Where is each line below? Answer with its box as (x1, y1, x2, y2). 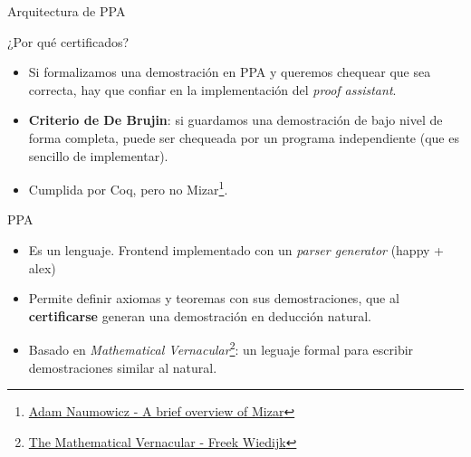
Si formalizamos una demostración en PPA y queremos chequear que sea (28, 62, 431, 81)
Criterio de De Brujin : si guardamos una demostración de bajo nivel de (28, 110, 443, 129)
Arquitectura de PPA (7, 2, 126, 20)
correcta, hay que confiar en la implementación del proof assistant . (28, 80, 397, 99)
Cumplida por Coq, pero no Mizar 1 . (28, 177, 228, 198)
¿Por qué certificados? (7, 32, 130, 51)
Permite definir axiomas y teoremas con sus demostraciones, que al (28, 289, 399, 308)
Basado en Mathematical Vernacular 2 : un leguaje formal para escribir (28, 338, 414, 359)
